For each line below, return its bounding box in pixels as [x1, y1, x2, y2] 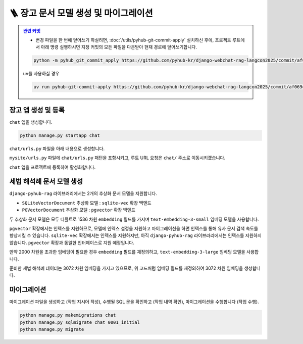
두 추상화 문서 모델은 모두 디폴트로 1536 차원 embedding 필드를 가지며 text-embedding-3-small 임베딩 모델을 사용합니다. [9, 216, 259, 222]
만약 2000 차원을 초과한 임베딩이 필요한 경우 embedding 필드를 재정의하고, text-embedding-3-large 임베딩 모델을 [9, 249, 245, 255]
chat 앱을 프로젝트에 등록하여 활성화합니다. [9, 164, 96, 170]
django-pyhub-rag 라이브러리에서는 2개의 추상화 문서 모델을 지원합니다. [9, 190, 158, 196]
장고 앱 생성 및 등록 [9, 106, 65, 114]
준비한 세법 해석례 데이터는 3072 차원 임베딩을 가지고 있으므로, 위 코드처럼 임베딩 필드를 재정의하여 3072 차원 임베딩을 [9, 265, 243, 271]
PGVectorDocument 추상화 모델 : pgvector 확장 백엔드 [22, 207, 136, 213]
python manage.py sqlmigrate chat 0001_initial [20, 319, 140, 325]
